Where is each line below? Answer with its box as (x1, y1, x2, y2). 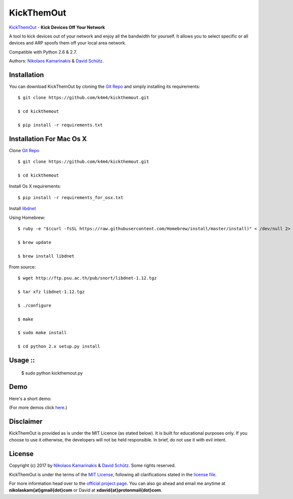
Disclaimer (9, 417, 42, 425)
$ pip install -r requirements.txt (18, 122, 103, 128)
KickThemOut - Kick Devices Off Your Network (9, 24, 105, 30)
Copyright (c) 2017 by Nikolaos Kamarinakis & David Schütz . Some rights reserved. (9, 462, 176, 468)
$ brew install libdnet (18, 253, 75, 259)
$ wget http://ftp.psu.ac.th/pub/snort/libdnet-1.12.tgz (18, 276, 157, 281)
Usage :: (9, 356, 35, 364)
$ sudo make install (18, 330, 67, 336)
